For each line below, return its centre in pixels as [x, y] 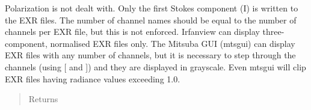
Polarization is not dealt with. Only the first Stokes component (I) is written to [152, 8]
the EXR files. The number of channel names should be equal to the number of [151, 20]
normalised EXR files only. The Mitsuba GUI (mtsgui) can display [173, 43]
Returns [43, 99]
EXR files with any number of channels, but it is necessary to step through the [150, 55]
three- [273, 32]
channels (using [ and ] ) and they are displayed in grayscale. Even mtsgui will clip [155, 66]
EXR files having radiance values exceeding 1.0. [93, 78]
